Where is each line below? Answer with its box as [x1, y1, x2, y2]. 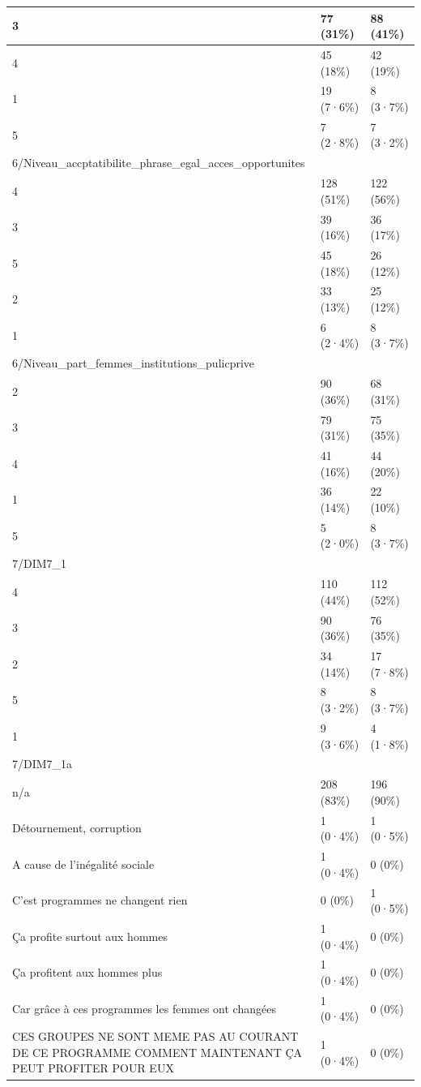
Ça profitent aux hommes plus [12, 964, 163, 981]
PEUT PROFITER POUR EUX [12, 1059, 174, 1076]
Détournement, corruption [12, 819, 142, 836]
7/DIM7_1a [12, 755, 73, 772]
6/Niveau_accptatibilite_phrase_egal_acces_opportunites [12, 154, 305, 171]
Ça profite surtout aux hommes [12, 927, 168, 944]
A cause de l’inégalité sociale [12, 855, 155, 872]
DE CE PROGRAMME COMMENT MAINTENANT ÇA [12, 1043, 303, 1060]
